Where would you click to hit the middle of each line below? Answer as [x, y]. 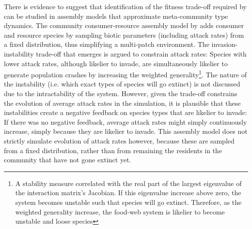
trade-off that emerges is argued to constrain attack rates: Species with [141, 53]
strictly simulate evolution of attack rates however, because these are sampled [119, 140]
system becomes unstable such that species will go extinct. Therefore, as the [128, 202]
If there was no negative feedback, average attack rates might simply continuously [126, 122]
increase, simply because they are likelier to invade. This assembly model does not [126, 131]
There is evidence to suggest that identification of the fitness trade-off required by [126, 6]
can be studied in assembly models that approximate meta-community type [116, 16]
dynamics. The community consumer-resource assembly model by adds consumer [124, 25]
